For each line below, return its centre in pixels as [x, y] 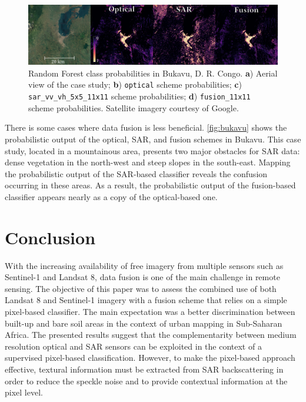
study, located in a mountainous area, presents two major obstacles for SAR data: [152, 150]
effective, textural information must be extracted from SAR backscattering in [144, 369]
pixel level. [24, 392]
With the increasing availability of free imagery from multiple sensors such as [144, 265]
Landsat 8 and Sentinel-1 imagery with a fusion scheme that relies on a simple [146, 300]
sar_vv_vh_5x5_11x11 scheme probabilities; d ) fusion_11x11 [139, 96]
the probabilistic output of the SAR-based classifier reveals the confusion [136, 173]
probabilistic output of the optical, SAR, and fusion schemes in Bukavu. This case [153, 139]
